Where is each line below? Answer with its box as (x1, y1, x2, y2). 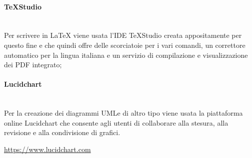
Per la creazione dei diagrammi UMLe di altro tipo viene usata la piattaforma (4, 108, 243, 118)
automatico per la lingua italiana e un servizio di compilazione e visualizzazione (4, 49, 248, 60)
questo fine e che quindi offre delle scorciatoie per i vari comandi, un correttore (4, 39, 245, 50)
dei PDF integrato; (4, 59, 62, 70)
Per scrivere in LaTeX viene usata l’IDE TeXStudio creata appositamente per (4, 30, 242, 40)
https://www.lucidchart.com (4, 144, 91, 154)
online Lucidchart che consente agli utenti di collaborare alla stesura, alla (4, 117, 228, 128)
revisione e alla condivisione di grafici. (4, 127, 120, 138)
